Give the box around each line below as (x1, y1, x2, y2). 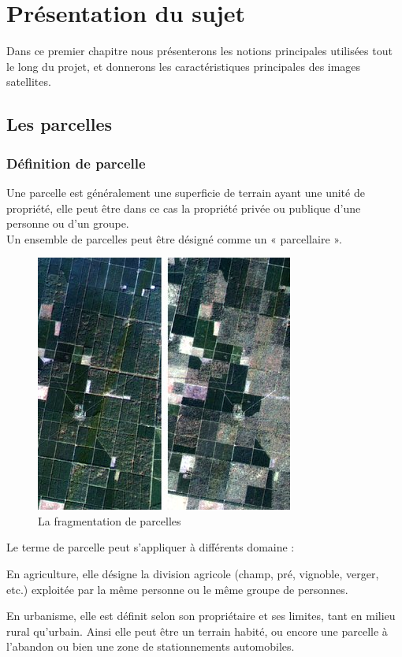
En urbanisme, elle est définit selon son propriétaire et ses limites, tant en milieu (6, 607, 396, 624)
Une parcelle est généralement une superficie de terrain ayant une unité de (6, 184, 365, 200)
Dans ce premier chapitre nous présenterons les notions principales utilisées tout (6, 43, 393, 59)
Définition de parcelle (6, 153, 146, 173)
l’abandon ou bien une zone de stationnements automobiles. (6, 638, 295, 655)
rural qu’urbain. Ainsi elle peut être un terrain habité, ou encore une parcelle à (6, 622, 388, 639)
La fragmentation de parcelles (38, 512, 181, 529)
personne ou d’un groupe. (6, 215, 129, 232)
